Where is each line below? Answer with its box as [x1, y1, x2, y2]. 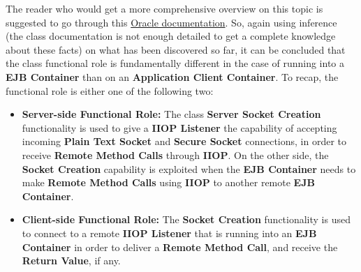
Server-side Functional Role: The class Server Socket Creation [22, 107, 321, 121]
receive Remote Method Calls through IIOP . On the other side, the [22, 147, 329, 162]
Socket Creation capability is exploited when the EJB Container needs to [22, 161, 356, 176]
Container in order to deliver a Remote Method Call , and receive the [22, 239, 338, 254]
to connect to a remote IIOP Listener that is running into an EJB [22, 225, 317, 240]
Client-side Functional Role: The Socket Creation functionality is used [22, 212, 351, 227]
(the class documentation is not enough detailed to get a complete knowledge [6, 29, 336, 43]
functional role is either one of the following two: [6, 83, 214, 98]
